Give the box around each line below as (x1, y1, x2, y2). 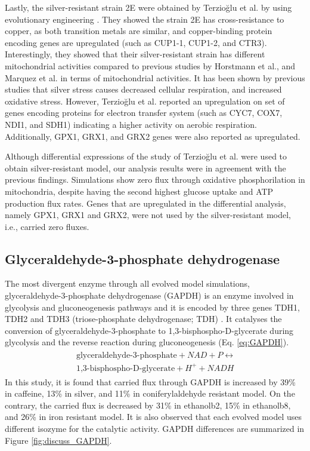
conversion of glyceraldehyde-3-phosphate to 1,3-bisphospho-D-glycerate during (5, 324, 294, 336)
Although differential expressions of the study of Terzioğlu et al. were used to (5, 150, 287, 162)
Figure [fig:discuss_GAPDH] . (5, 434, 112, 446)
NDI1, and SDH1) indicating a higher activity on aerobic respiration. (5, 118, 258, 130)
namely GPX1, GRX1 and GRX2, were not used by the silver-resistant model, (5, 208, 292, 221)
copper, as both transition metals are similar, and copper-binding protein (5, 24, 272, 37)
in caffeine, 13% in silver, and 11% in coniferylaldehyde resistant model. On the (5, 387, 295, 400)
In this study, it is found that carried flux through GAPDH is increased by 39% (5, 375, 296, 388)
